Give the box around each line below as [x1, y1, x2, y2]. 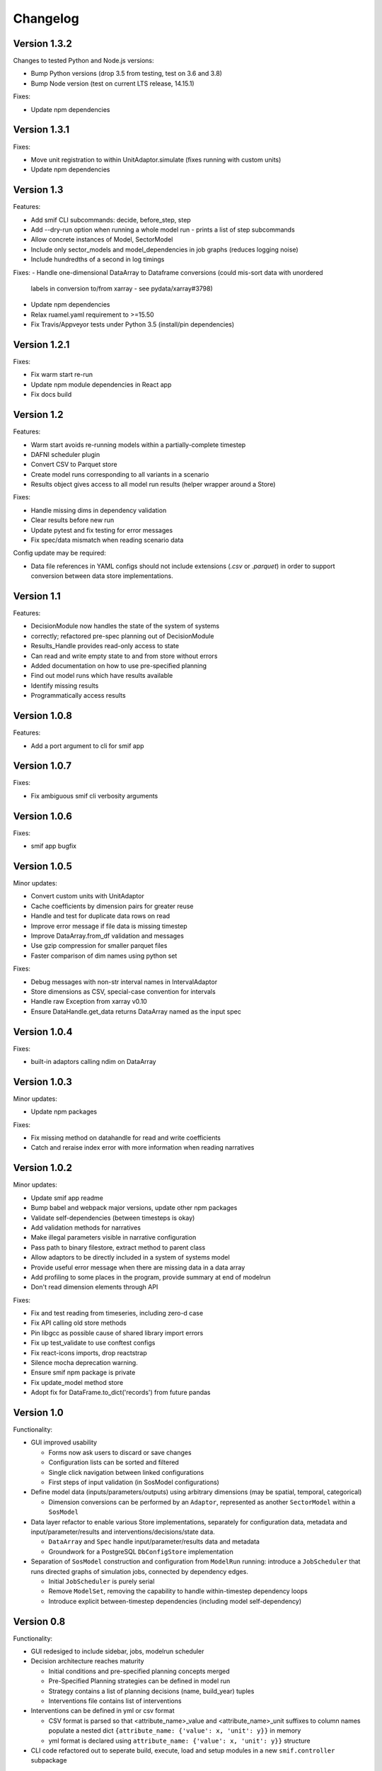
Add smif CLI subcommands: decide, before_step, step [30, 215, 191, 224]
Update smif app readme [30, 1194, 104, 1202]
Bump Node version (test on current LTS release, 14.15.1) [30, 79, 195, 88]
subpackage [30, 1756, 67, 1765]
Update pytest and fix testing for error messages [30, 526, 173, 534]
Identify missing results [30, 681, 99, 690]
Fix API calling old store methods [30, 1318, 127, 1328]
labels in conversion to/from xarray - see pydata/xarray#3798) [30, 284, 214, 293]
